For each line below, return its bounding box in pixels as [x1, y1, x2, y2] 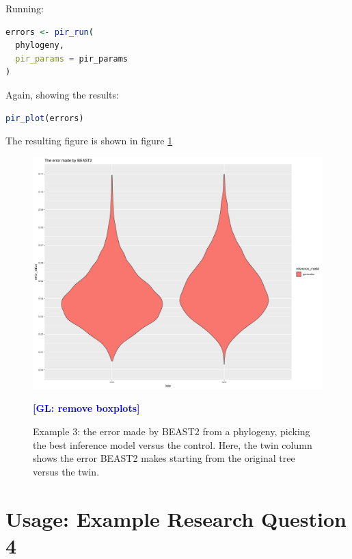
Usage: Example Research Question [5, 504, 347, 532]
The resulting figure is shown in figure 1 [5, 133, 173, 148]
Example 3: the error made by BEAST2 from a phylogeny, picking [33, 424, 310, 439]
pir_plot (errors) [5, 113, 84, 123]
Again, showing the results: [5, 87, 119, 101]
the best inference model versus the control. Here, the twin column [33, 437, 312, 452]
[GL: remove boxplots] [33, 401, 140, 415]
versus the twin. [33, 464, 100, 478]
